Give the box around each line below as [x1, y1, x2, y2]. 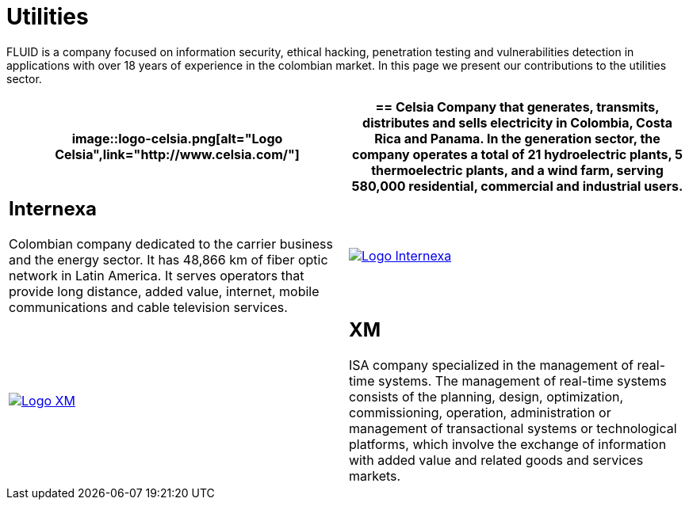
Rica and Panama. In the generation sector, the [374, 130, 660, 146]
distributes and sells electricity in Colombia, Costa [362, 114, 672, 131]
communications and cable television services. [9, 299, 288, 315]
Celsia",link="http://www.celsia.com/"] [55, 146, 300, 162]
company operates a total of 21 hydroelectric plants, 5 [352, 146, 683, 162]
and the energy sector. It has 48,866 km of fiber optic [9, 251, 328, 268]
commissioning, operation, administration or [349, 404, 611, 420]
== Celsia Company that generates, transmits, [375, 98, 660, 115]
